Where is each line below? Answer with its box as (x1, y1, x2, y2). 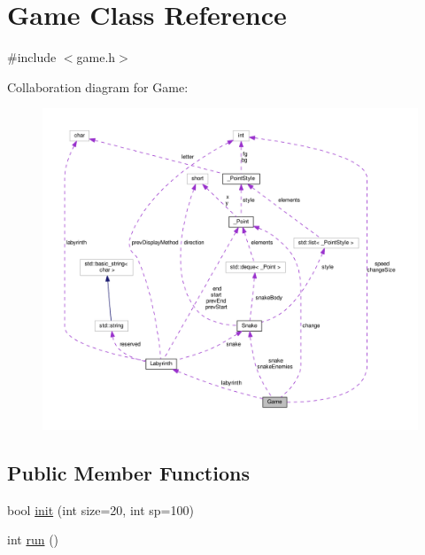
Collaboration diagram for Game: (7, 77, 189, 96)
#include (7, 48, 57, 66)
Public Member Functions (7, 459, 250, 487)
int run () (7, 530, 59, 549)
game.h (76, 48, 116, 66)
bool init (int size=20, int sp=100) (7, 500, 194, 519)
